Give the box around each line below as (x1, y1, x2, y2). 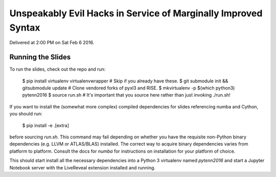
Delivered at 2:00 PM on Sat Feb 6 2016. (9, 40, 95, 46)
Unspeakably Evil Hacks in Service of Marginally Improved (9, 8, 263, 19)
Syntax (9, 22, 40, 33)
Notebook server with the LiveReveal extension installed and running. (9, 164, 156, 170)
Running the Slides (9, 53, 71, 62)
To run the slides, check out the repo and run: (9, 66, 106, 72)
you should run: (9, 111, 43, 117)
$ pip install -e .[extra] (22, 122, 69, 128)
